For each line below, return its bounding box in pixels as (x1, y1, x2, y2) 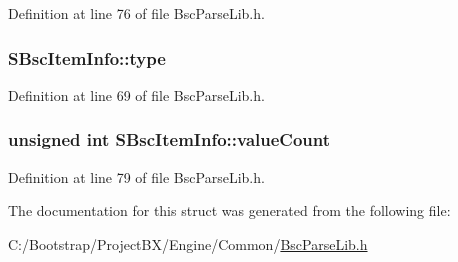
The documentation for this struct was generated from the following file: (8, 200, 451, 221)
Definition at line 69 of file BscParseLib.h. (8, 84, 265, 105)
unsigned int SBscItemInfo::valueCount (8, 127, 331, 152)
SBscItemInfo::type (8, 45, 166, 70)
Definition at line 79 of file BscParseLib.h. (8, 166, 265, 187)
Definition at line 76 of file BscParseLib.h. (8, 3, 265, 23)
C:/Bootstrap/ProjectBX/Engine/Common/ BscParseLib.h (8, 233, 368, 254)
